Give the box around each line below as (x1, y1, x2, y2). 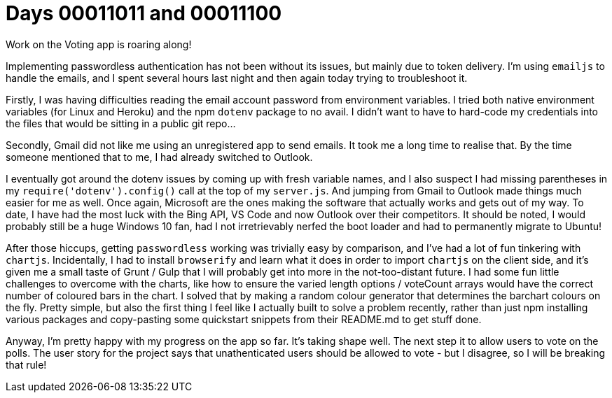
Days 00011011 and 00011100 (6, 1, 282, 25)
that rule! (6, 358, 47, 371)
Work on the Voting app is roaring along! (6, 38, 192, 50)
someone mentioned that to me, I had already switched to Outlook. (6, 150, 313, 163)
